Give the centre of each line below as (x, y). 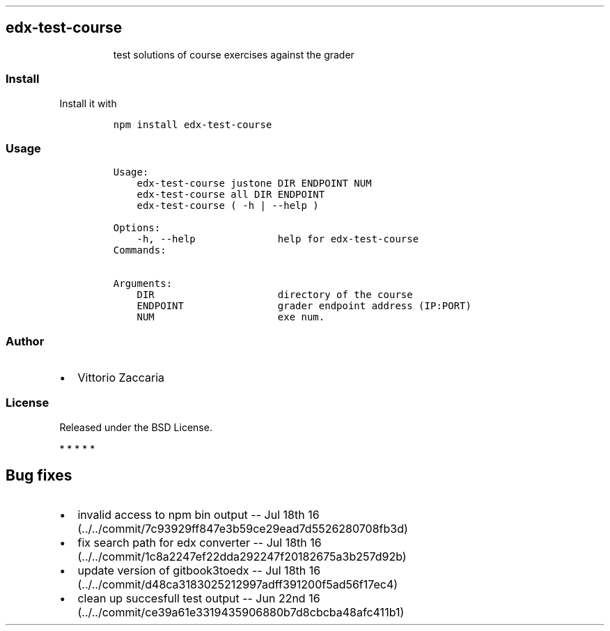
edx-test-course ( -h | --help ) (228, 206)
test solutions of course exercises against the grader (234, 54)
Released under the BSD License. (136, 427)
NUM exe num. (231, 317)
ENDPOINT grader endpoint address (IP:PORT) (304, 306)
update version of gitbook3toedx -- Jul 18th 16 (199, 570)
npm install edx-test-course (193, 124)
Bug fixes (39, 476)
